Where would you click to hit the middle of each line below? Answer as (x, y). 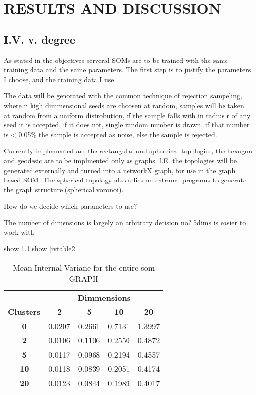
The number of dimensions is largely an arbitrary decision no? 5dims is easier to (125, 222)
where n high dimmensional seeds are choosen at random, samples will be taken (124, 105)
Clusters (24, 311)
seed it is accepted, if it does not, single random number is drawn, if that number (127, 125)
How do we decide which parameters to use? (71, 206)
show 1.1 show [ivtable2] (41, 249)
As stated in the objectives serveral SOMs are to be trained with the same (116, 60)
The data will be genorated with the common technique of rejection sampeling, (123, 96)
